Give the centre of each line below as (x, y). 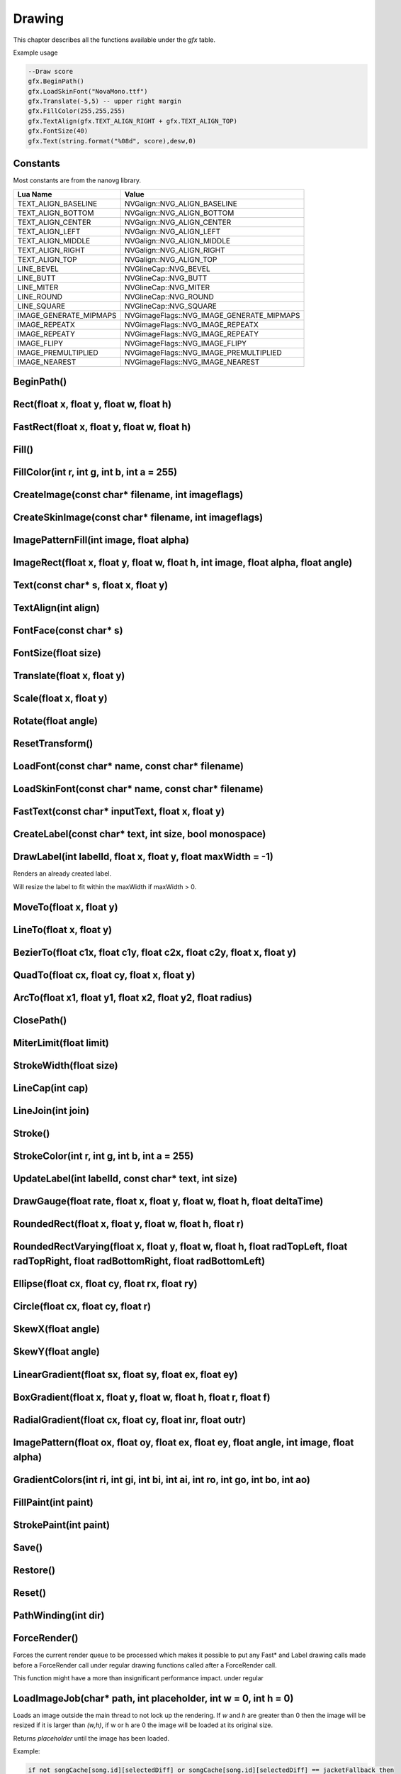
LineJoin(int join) (51, 1111)
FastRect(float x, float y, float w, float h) (102, 427)
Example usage (35, 53)
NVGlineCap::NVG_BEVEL (167, 268)
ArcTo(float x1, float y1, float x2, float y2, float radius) (133, 997)
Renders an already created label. (62, 874)
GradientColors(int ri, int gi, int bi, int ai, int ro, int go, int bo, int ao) (162, 1480)
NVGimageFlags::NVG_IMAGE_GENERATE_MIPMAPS (212, 315)
